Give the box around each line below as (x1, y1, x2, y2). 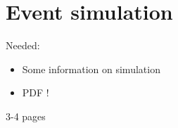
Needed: (6, 38, 40, 53)
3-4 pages (6, 108, 46, 123)
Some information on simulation (22, 61, 160, 76)
